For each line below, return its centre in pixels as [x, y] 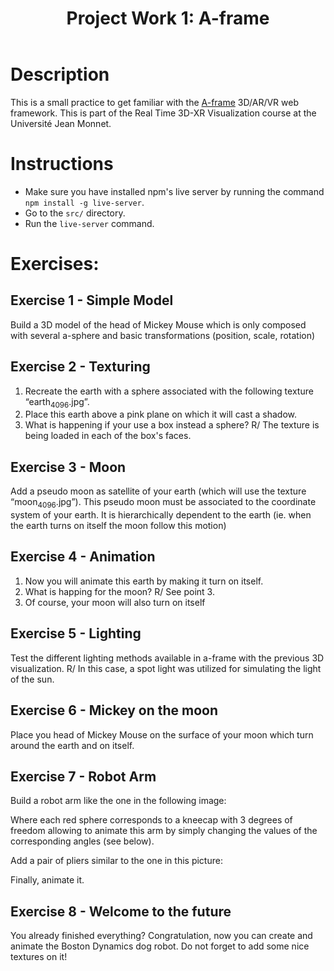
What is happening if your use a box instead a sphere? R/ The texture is [172, 425]
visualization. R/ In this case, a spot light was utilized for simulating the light [166, 668]
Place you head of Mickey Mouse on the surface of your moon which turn [162, 734]
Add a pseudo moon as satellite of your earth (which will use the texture [158, 491]
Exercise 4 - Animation [83, 557]
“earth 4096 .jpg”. [57, 402]
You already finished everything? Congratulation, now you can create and [161, 936]
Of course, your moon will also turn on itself [115, 602]
